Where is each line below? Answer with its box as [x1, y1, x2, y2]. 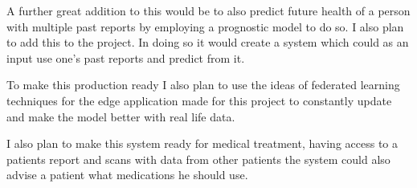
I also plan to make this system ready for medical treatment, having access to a [6, 135, 399, 152]
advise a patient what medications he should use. [6, 166, 248, 183]
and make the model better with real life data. [6, 108, 235, 125]
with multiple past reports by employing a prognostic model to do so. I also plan [6, 18, 404, 35]
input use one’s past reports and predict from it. [6, 49, 245, 66]
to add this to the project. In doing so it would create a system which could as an [6, 34, 409, 51]
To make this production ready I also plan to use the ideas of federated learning [6, 76, 400, 93]
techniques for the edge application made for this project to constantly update [6, 92, 392, 108]
